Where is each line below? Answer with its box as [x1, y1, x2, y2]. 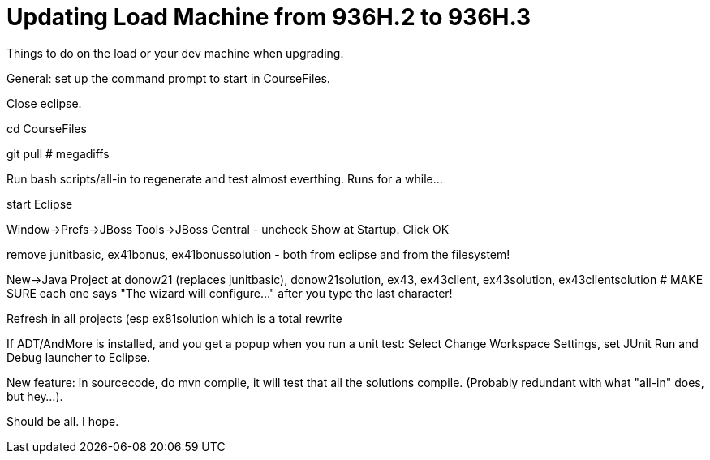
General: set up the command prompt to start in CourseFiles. [6, 71, 330, 85]
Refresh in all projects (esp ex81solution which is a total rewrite [6, 311, 342, 325]
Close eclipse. [6, 96, 82, 110]
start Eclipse [6, 196, 73, 211]
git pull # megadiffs [6, 146, 110, 161]
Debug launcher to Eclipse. [6, 350, 151, 364]
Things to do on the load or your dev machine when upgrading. [6, 45, 344, 60]
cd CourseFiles [6, 121, 87, 135]
